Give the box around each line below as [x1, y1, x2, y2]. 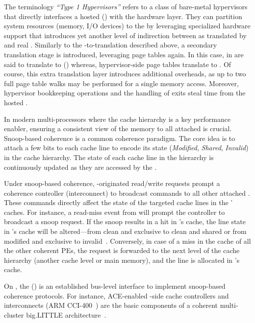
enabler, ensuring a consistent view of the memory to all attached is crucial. [4, 123, 232, 134]
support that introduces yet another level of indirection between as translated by [4, 30, 247, 40]
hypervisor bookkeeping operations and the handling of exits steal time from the [4, 88, 246, 98]
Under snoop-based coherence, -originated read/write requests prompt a [4, 178, 220, 188]
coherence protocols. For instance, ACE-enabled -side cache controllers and [4, 290, 229, 300]
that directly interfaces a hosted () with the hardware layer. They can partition [4, 11, 242, 21]
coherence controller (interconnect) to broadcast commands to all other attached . [4, 187, 250, 198]
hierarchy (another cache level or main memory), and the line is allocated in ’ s [4, 254, 240, 265]
